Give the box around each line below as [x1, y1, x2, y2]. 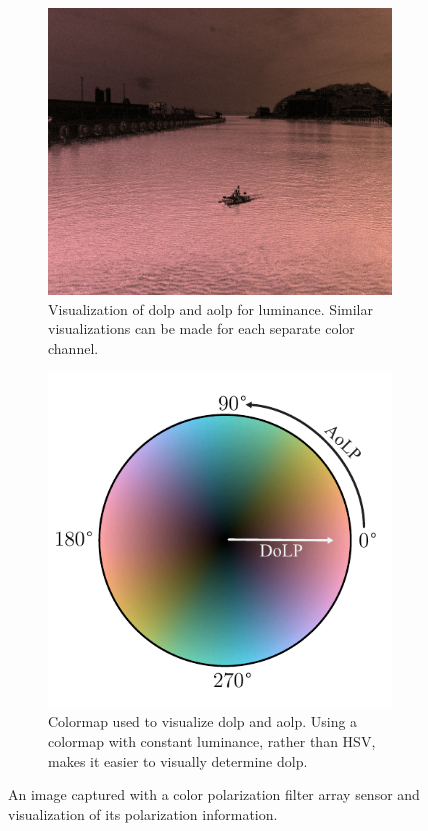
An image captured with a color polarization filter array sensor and [8, 784, 420, 805]
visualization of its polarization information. [8, 803, 278, 824]
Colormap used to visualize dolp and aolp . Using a [48, 711, 358, 732]
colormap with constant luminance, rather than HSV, [48, 731, 376, 752]
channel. [48, 338, 99, 358]
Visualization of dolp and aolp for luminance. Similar [48, 298, 373, 319]
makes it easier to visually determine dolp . [48, 750, 308, 771]
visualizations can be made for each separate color [48, 318, 355, 339]
